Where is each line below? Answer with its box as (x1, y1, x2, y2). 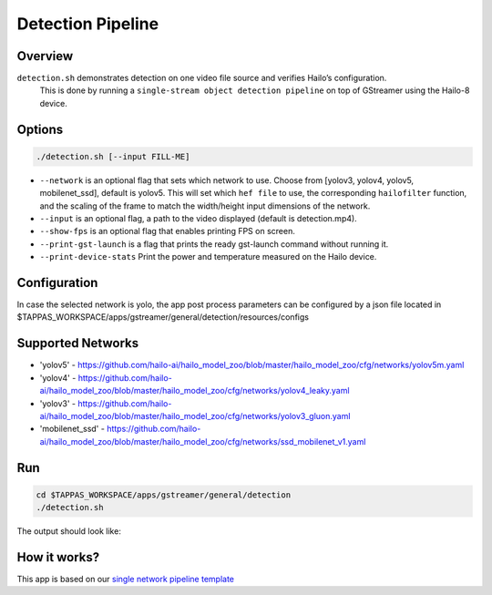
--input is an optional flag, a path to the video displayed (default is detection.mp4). (39, 213, 357, 223)
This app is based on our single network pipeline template (16, 574, 235, 584)
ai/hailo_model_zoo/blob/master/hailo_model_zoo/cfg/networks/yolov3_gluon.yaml (39, 410, 351, 421)
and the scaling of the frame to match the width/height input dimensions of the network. (39, 200, 371, 211)
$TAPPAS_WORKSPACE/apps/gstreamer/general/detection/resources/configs (16, 312, 310, 323)
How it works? (16, 549, 100, 565)
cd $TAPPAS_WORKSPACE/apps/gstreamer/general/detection (36, 489, 292, 500)
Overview (16, 48, 74, 64)
